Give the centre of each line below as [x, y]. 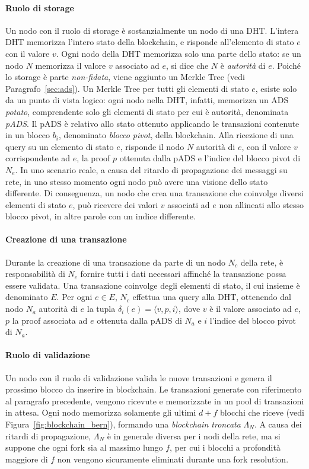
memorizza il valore [71, 65]
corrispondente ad [38, 158]
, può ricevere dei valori [115, 204]
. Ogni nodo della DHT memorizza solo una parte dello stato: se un [179, 53]
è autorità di [243, 65]
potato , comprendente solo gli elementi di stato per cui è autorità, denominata [147, 111]
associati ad [189, 204]
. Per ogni [74, 297]
